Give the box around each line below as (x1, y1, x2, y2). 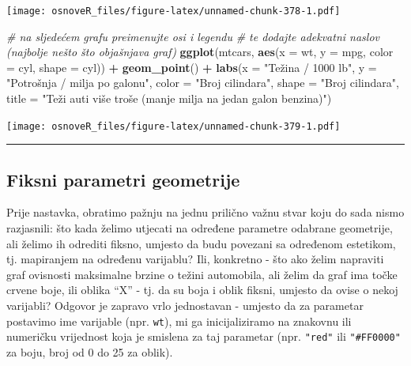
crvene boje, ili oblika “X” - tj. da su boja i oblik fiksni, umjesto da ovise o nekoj (6, 281, 398, 298)
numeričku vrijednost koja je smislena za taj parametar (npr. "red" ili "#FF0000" (6, 328, 401, 345)
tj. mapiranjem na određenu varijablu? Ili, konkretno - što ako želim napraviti (6, 251, 384, 267)
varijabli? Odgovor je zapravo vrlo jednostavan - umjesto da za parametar (6, 297, 364, 314)
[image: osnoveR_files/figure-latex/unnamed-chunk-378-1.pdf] (6, 6, 341, 17)
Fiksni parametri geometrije (6, 167, 240, 191)
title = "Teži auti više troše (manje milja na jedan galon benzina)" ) (6, 90, 332, 107)
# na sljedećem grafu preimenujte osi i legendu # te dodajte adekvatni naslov (6, 28, 380, 44)
